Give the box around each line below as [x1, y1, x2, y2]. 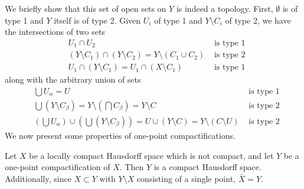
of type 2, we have [225, 14, 291, 26]
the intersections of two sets [5, 25, 105, 38]
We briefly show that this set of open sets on [5, 2, 166, 14]
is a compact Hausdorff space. [153, 161, 261, 173]
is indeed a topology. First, [176, 2, 273, 14]
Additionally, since [5, 172, 71, 184]
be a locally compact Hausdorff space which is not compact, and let [29, 149, 274, 161]
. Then [119, 161, 144, 173]
